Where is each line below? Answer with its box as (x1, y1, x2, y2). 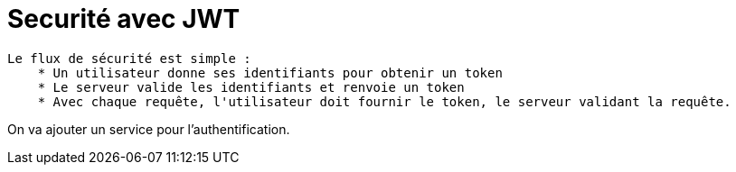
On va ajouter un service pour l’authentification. (7, 121, 290, 137)
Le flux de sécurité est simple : (7, 50, 251, 66)
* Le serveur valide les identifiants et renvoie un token (37, 79, 465, 95)
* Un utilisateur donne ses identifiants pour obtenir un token (37, 65, 503, 80)
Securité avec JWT (7, 4, 241, 34)
